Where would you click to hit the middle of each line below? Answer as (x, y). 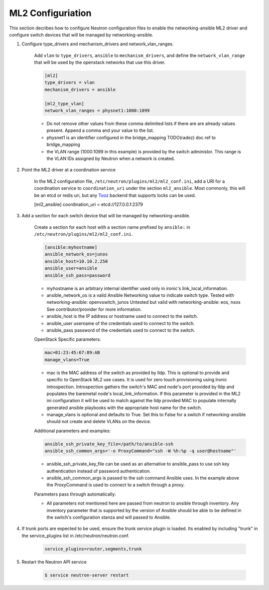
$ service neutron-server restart (87, 575)
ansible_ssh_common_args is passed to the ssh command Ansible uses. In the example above (143, 478)
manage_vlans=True (67, 359)
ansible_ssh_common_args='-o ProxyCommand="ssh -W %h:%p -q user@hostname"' (140, 451)
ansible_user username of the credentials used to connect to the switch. (121, 323)
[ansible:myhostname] (71, 248)
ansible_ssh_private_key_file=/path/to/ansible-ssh (109, 444)
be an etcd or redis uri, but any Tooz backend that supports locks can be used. (115, 195)
